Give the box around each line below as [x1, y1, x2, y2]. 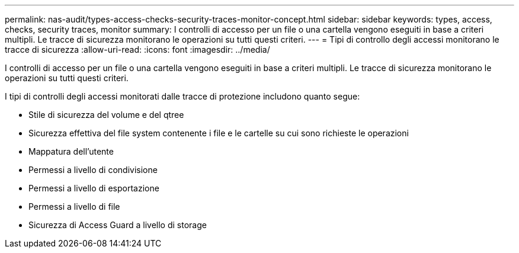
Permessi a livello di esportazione [28, 183, 159, 193]
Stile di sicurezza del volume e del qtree [28, 110, 184, 120]
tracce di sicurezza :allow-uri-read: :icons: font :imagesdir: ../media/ [5, 44, 270, 55]
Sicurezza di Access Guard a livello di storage [28, 220, 207, 230]
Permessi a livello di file [28, 201, 120, 212]
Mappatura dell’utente [28, 146, 114, 156]
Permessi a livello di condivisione [28, 165, 158, 175]
